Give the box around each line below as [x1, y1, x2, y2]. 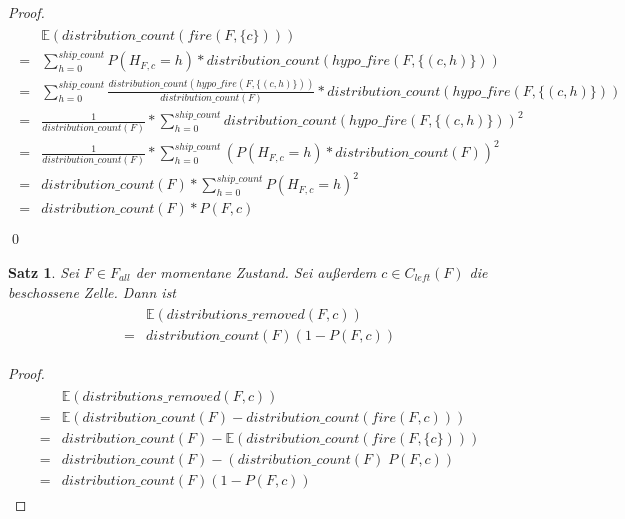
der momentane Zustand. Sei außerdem [135, 261, 377, 282]
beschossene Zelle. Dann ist [8, 281, 177, 302]
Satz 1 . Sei [8, 261, 79, 282]
